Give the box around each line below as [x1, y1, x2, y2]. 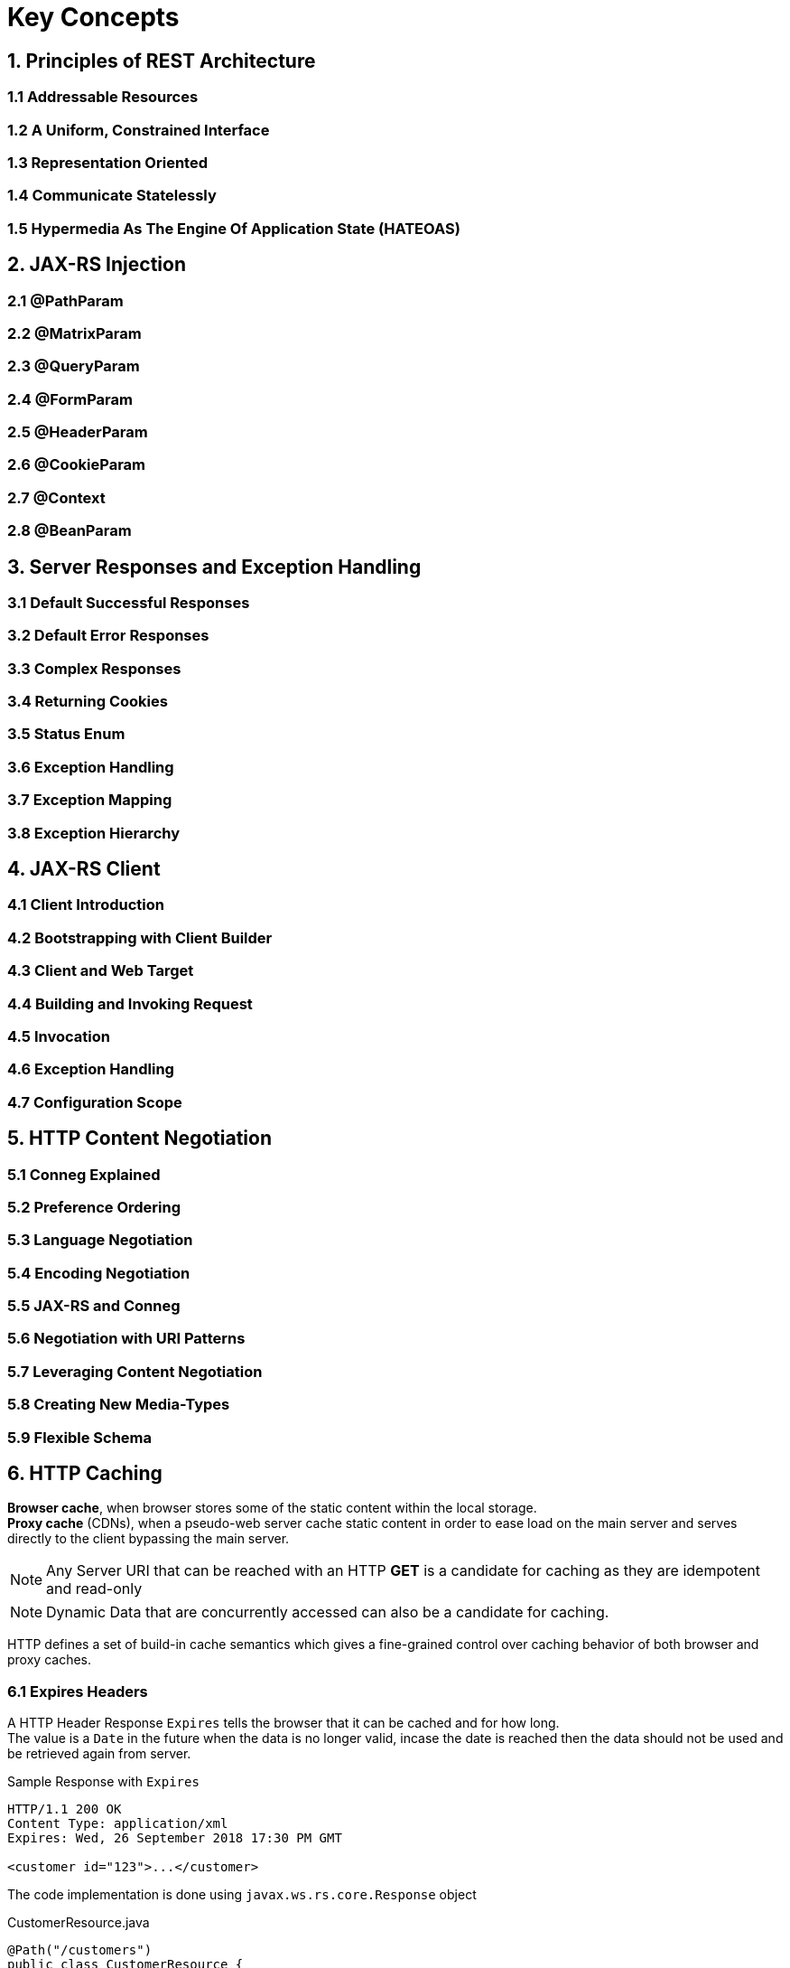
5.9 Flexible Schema [7, 1428, 152, 1447]
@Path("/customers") [7, 1943, 153, 1958]
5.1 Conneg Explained [7, 1165, 161, 1184]
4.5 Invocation [7, 1026, 110, 1045]
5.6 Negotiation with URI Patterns [7, 1329, 246, 1348]
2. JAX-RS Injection [7, 253, 186, 276]
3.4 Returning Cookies [7, 692, 168, 711]
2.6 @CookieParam [7, 455, 146, 474]
